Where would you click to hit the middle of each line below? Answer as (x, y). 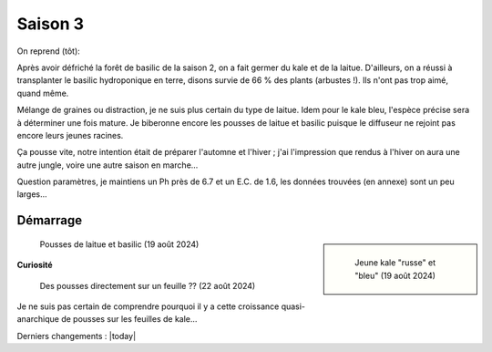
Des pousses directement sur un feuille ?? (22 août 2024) (148, 285)
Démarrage (49, 220)
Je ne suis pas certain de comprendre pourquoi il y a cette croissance (148, 306)
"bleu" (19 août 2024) (395, 275)
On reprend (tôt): (49, 51)
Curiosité (35, 265)
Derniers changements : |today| (77, 336)
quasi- (293, 306)
